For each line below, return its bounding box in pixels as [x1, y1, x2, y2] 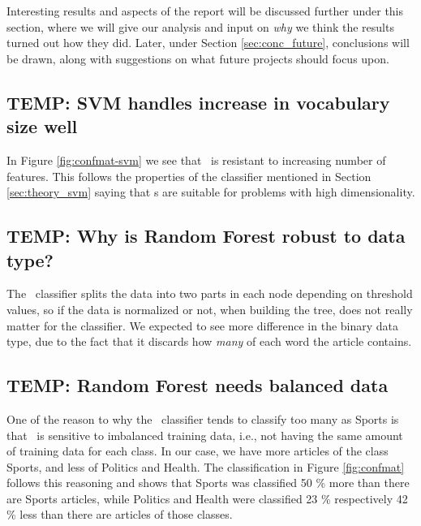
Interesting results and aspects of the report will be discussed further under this [6, 2, 404, 19]
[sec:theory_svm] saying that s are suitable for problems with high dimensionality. [6, 183, 415, 200]
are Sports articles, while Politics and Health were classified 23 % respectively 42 [6, 489, 408, 507]
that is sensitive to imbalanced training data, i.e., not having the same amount [6, 426, 403, 443]
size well [6, 114, 78, 139]
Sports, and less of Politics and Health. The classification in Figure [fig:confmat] [6, 458, 405, 475]
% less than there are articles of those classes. [6, 506, 233, 523]
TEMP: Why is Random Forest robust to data [6, 223, 406, 248]
